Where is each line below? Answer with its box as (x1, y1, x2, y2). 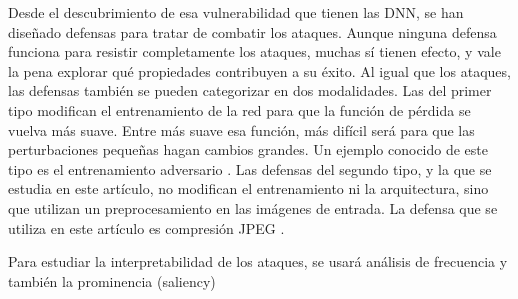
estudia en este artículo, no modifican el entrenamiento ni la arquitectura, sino (8, 178, 489, 199)
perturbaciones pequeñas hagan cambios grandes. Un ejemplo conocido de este (8, 139, 488, 160)
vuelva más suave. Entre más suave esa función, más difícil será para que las (8, 119, 475, 140)
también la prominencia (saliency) (8, 270, 216, 291)
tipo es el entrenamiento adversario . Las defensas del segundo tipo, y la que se (8, 158, 492, 179)
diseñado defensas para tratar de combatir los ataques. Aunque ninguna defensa (8, 21, 497, 42)
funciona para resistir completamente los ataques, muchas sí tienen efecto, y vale (8, 41, 501, 62)
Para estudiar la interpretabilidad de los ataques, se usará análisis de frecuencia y (8, 251, 508, 272)
